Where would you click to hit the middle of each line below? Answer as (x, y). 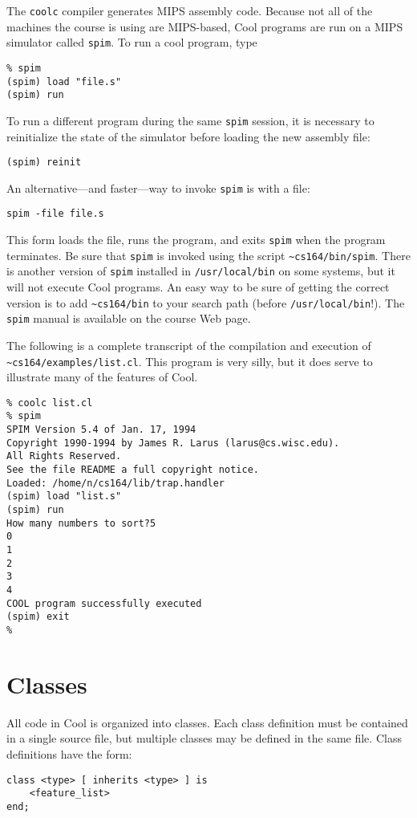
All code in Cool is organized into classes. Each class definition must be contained (207, 722)
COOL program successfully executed (104, 603)
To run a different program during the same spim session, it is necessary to (190, 120)
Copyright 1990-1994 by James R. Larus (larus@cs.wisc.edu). (173, 443)
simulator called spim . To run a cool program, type (132, 42)
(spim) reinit (44, 163)
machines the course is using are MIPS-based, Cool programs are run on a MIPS (205, 26)
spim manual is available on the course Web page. (129, 318)
